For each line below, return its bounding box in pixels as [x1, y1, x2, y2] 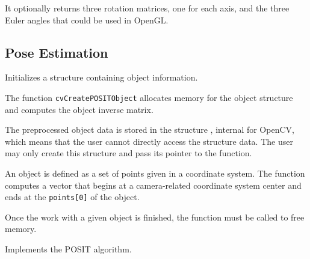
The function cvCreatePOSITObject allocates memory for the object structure [5, 91, 293, 103]
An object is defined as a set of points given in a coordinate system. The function [5, 167, 305, 180]
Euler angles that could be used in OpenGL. [5, 13, 169, 26]
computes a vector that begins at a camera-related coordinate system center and [5, 178, 302, 191]
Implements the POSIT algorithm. [5, 243, 132, 255]
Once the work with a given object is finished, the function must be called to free [5, 210, 305, 223]
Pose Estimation [5, 43, 108, 61]
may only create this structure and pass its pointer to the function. [5, 147, 252, 159]
